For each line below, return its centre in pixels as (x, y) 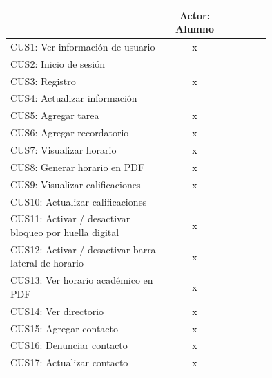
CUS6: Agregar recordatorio (70, 133)
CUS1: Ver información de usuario (83, 46)
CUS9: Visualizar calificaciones (76, 184)
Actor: (195, 15)
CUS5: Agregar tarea (55, 115)
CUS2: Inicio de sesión (58, 63)
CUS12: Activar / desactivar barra (83, 249)
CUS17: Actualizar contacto (69, 362)
